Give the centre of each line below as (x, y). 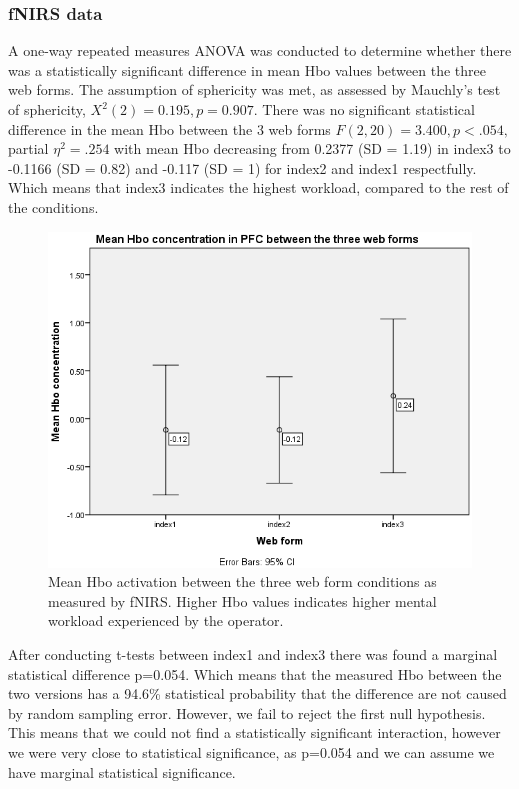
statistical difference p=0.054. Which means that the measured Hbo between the (255, 673)
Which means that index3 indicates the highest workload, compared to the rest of (258, 187)
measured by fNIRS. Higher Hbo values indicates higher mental (242, 600)
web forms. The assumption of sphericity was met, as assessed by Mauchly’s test (254, 89)
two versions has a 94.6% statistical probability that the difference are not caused (257, 693)
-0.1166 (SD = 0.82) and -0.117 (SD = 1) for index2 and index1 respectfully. (242, 167)
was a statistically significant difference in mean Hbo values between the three (247, 69)
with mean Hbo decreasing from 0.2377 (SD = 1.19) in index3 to (312, 148)
